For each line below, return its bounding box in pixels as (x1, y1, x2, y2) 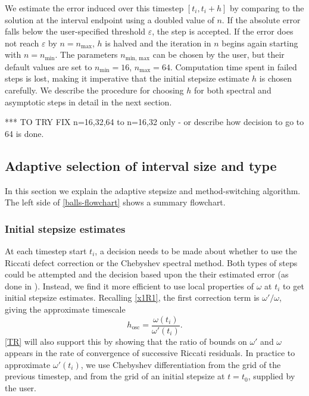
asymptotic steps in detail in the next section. (5, 95, 172, 108)
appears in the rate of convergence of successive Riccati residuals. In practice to (5, 347, 295, 359)
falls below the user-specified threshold (5, 25, 146, 38)
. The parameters (55, 48, 118, 61)
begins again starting (221, 36, 298, 49)
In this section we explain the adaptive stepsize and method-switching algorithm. (5, 184, 301, 197)
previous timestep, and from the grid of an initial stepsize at (5, 370, 225, 382)
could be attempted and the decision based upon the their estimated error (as (5, 268, 289, 280)
